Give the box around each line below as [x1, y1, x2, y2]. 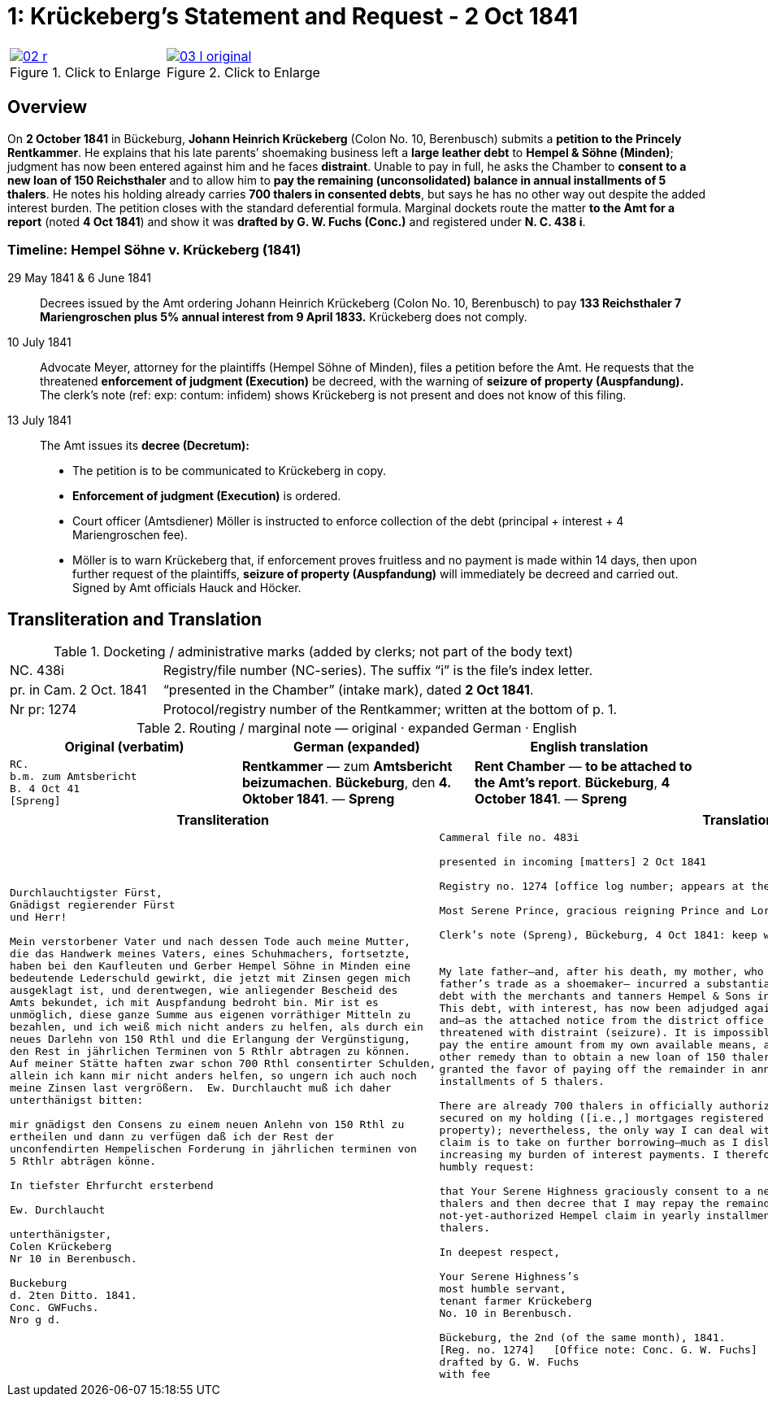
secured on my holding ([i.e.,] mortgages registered [439, 1112, 764, 1125]
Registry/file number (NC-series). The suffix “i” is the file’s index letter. [163, 662, 593, 679]
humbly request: [439, 1161, 535, 1174]
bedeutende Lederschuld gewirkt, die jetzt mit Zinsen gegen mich [10, 971, 411, 984]
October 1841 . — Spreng [474, 791, 627, 808]
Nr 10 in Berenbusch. [10, 1252, 137, 1265]
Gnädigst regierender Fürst [10, 898, 176, 911]
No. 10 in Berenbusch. [439, 1307, 573, 1320]
